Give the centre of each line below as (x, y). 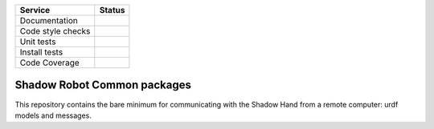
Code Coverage (49, 62)
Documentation (49, 20)
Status (112, 10)
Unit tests (38, 42)
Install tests (41, 52)
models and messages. (53, 115)
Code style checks (55, 31)
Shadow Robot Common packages (103, 85)
